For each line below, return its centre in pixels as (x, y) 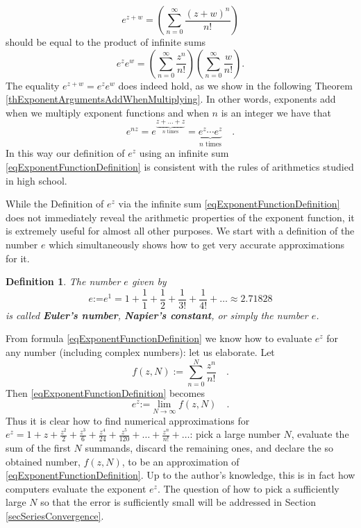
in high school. (36, 180)
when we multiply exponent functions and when (107, 112)
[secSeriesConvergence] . (55, 515)
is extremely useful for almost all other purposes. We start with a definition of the (180, 231)
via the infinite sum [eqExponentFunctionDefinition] (229, 204)
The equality (33, 85)
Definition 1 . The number (63, 281)
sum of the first (38, 447)
